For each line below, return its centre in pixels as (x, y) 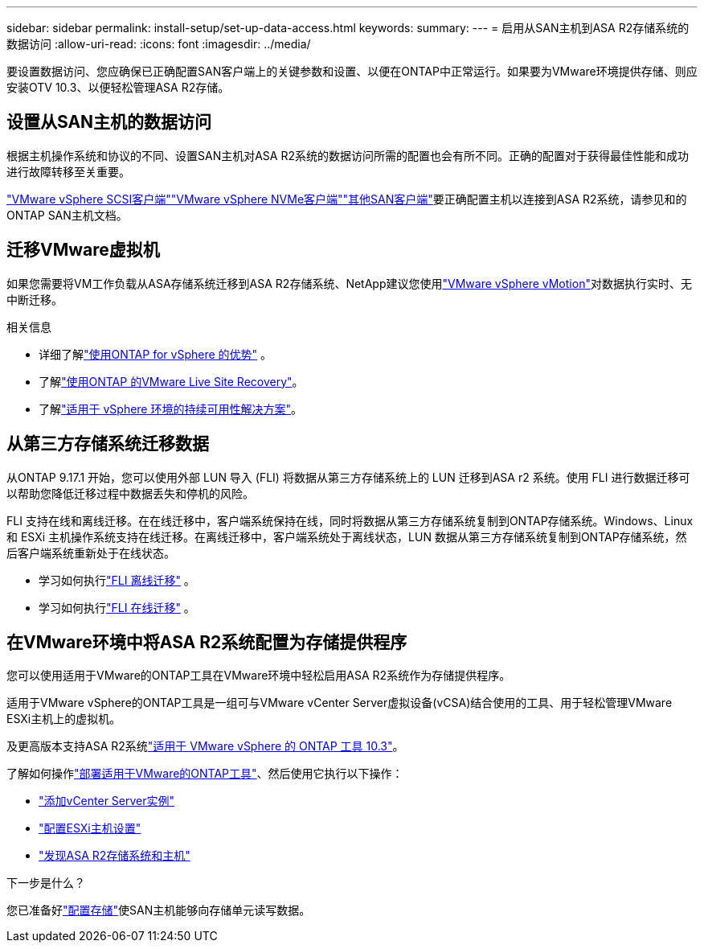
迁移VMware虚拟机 (83, 250)
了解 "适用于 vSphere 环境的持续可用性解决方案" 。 (170, 409)
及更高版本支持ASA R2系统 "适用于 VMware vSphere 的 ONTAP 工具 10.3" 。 (205, 746)
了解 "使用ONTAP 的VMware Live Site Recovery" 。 (171, 381)
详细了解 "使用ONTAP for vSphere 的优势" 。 (155, 354)
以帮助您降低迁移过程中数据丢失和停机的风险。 (130, 493)
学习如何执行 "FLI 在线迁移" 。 (117, 607)
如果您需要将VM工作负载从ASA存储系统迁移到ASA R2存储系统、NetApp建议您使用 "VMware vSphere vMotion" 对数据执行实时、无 (349, 283)
